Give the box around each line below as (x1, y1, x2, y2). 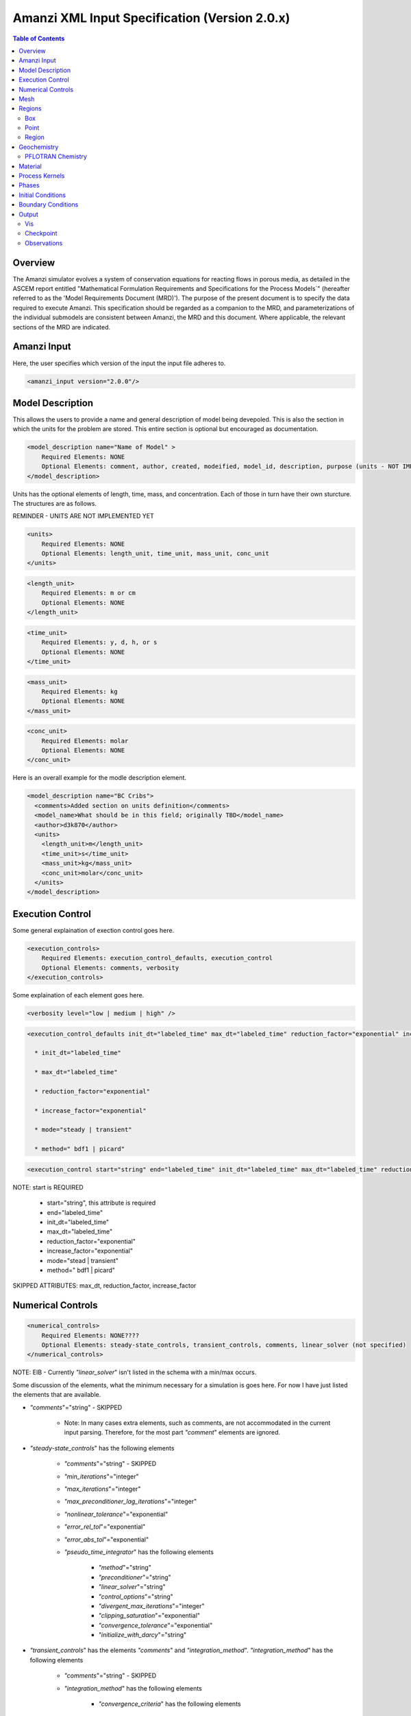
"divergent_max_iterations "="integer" (98, 1601, 205, 1610)
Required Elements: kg (41, 687, 118, 695)
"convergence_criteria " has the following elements (98, 1700, 241, 1708)
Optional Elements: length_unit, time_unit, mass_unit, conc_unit (41, 550, 270, 557)
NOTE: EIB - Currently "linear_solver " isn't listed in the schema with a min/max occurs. (12, 1368, 257, 1376)
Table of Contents (12, 34, 65, 43)
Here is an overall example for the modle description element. (12, 774, 187, 782)
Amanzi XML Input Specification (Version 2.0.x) (12, 10, 290, 25)
